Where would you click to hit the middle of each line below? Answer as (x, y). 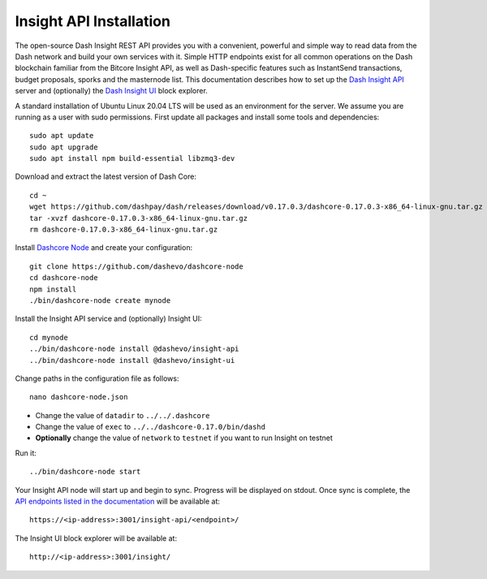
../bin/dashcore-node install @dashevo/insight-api (134, 349)
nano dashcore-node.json (79, 397)
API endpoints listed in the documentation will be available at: (118, 501)
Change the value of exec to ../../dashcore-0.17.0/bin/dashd (150, 427)
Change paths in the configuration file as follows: (97, 378)
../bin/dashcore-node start (85, 472)
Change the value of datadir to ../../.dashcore (123, 415)
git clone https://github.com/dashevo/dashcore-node (136, 266)
